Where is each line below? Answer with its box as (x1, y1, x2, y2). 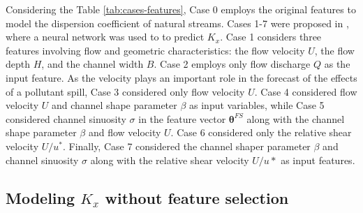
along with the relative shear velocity (90, 152, 249, 167)
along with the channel (246, 111, 345, 126)
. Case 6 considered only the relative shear (170, 125, 352, 140)
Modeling (6, 186, 75, 208)
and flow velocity (88, 125, 161, 140)
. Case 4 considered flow (254, 84, 357, 98)
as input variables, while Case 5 (189, 98, 325, 112)
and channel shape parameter (51, 98, 177, 112)
